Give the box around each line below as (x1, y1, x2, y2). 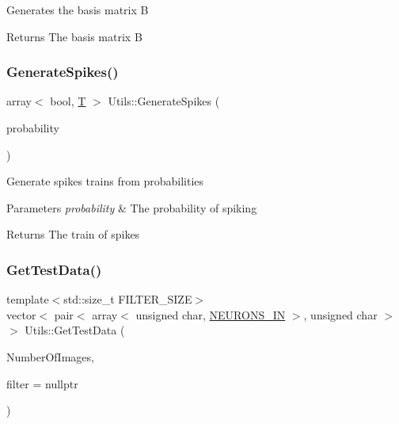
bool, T (50, 93, 86, 109)
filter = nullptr (6, 375, 78, 392)
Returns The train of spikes (6, 226, 140, 243)
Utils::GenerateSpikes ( (108, 93, 220, 109)
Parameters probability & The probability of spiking (6, 199, 257, 216)
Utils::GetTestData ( (25, 322, 125, 338)
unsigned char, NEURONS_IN (135, 306, 286, 323)
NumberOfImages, (6, 348, 94, 365)
